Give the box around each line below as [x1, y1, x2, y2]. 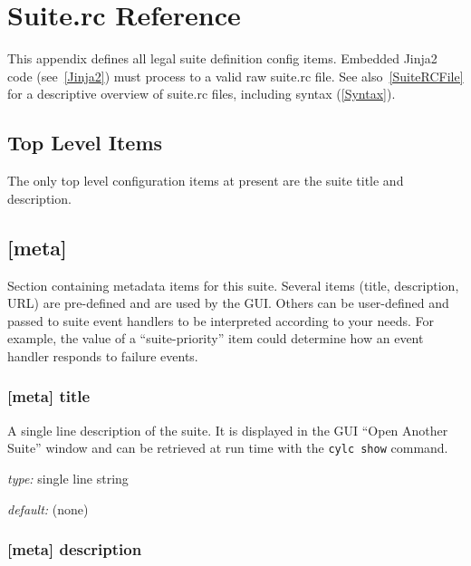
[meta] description [7, 538, 142, 561]
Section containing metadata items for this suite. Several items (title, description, [7, 275, 459, 294]
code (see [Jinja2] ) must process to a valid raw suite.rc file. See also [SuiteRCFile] [7, 66, 464, 85]
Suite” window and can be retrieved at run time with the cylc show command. [7, 438, 448, 457]
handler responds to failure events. [7, 346, 198, 365]
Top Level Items [7, 129, 163, 157]
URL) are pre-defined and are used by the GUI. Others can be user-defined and [7, 293, 449, 312]
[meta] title [7, 385, 91, 408]
